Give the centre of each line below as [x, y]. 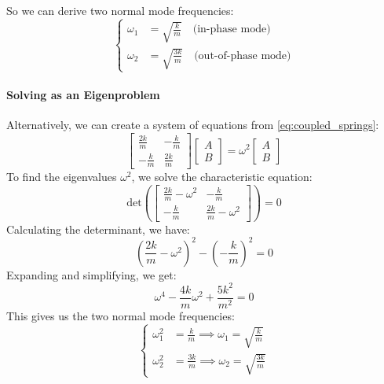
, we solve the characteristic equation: [222, 177]
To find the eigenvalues [62, 177]
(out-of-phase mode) [243, 55]
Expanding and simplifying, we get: [91, 274]
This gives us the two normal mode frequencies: [121, 316]
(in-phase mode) [232, 30]
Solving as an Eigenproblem [83, 94]
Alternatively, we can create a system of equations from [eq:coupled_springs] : [193, 125]
